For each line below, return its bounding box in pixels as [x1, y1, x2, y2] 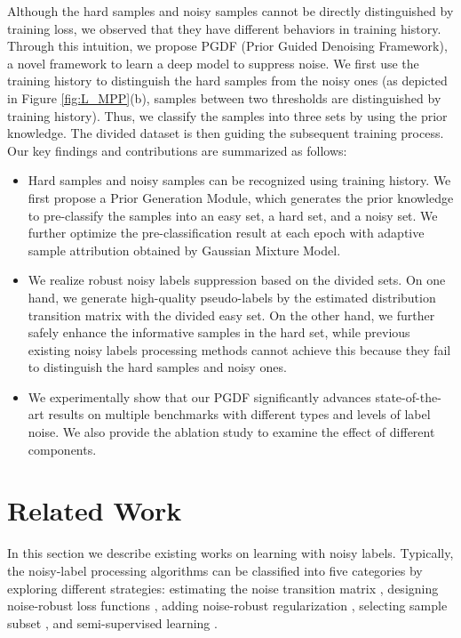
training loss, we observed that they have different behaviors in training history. [7, 19, 441, 37]
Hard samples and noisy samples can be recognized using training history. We [28, 171, 451, 190]
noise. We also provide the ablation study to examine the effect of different [28, 423, 435, 441]
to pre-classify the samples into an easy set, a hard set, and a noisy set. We [28, 206, 438, 224]
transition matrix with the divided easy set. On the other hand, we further [28, 305, 435, 324]
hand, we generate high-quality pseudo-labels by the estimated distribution [28, 287, 436, 306]
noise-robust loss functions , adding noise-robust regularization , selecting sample [7, 596, 448, 615]
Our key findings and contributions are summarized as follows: [7, 141, 347, 159]
